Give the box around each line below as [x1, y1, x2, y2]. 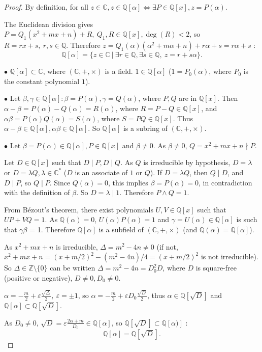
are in [179, 93, 197, 103]
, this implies [108, 177, 148, 187]
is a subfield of [99, 224, 144, 234]
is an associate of [75, 167, 128, 177]
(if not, [156, 241, 178, 252]
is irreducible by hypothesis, [143, 157, 231, 168]
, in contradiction [199, 177, 252, 187]
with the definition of [4, 187, 70, 198]
